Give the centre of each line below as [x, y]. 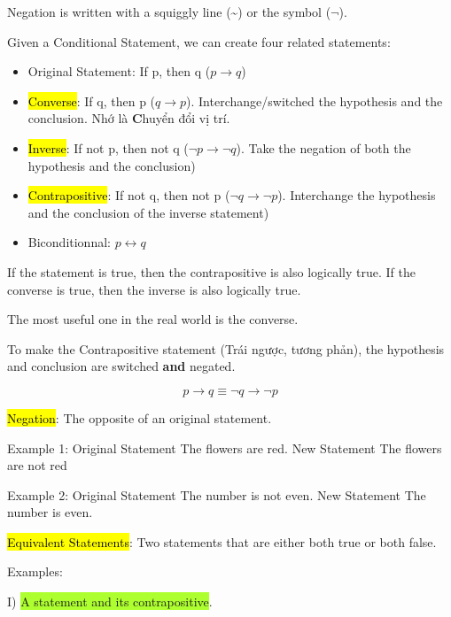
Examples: [35, 571]
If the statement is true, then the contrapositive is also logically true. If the [211, 271]
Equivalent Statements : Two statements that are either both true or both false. [222, 541]
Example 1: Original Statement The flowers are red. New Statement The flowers [225, 447]
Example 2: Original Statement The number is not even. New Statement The [217, 494]
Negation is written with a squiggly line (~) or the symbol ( [169, 12]
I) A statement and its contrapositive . [110, 602]
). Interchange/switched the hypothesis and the [315, 100]
